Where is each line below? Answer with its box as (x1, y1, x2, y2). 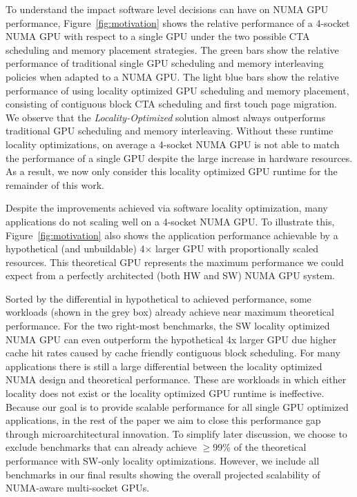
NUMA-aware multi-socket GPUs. (6, 480, 150, 495)
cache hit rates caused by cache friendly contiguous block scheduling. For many (6, 345, 340, 360)
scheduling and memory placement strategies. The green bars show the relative (6, 42, 339, 57)
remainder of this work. (6, 177, 104, 192)
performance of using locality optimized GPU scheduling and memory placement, (6, 83, 349, 97)
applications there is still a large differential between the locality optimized (6, 358, 322, 373)
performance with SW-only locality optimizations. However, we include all (6, 454, 320, 467)
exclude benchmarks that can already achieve (6, 440, 197, 454)
